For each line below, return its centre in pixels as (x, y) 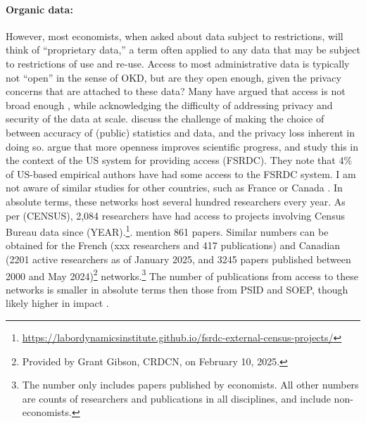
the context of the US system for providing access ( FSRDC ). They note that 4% (179, 160)
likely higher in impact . (57, 303)
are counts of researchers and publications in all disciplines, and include (176, 398)
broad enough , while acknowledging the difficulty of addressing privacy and (169, 105)
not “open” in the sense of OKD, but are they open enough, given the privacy (173, 77)
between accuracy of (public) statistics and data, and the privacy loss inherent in (180, 132)
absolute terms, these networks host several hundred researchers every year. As (176, 201)
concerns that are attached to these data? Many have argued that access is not (176, 91)
